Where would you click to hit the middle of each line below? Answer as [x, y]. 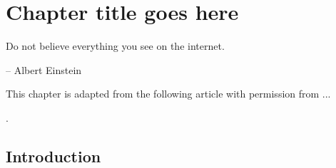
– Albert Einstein [44, 69]
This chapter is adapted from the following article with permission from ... [168, 94]
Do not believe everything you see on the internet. [115, 46]
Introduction [54, 156]
